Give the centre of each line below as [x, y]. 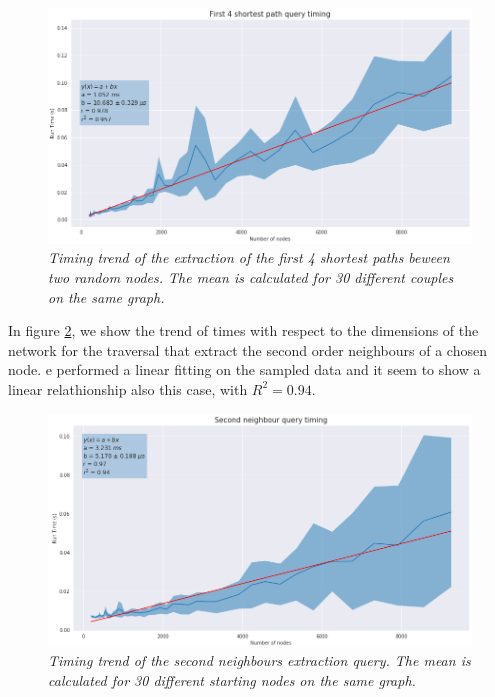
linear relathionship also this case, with [128, 388]
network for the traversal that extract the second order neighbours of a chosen [247, 349]
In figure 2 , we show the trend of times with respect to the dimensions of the [243, 330]
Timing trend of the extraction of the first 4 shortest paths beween [249, 257]
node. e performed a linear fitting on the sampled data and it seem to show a [244, 369]
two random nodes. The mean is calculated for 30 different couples [251, 277]
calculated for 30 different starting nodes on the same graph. [232, 680]
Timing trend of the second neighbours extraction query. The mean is [259, 660]
